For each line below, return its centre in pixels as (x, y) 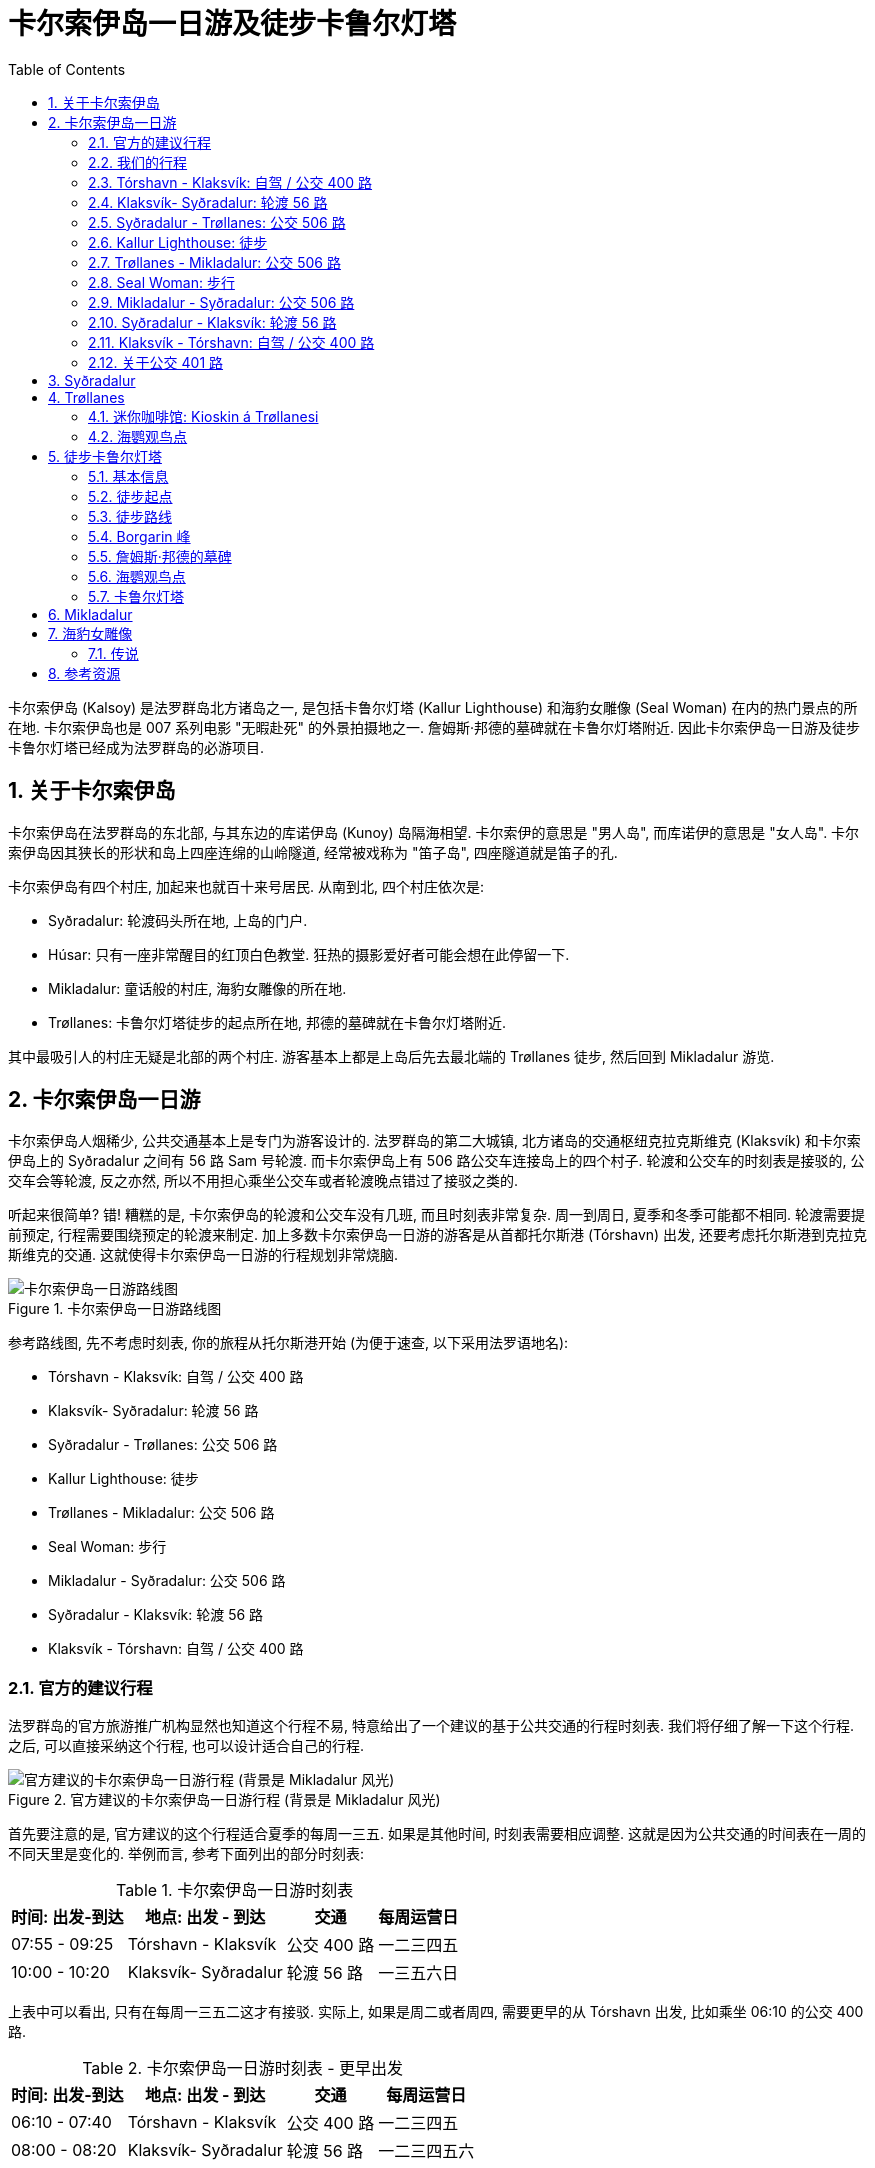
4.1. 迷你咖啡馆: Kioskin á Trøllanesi (203, 416)
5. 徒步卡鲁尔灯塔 (105, 456)
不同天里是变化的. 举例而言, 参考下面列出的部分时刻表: (186, 1854)
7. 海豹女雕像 (90, 633)
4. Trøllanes (86, 397)
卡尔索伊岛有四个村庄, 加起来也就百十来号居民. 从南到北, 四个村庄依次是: (246, 886)
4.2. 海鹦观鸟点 (138, 436)
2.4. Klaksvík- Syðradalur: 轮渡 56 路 (208, 202)
